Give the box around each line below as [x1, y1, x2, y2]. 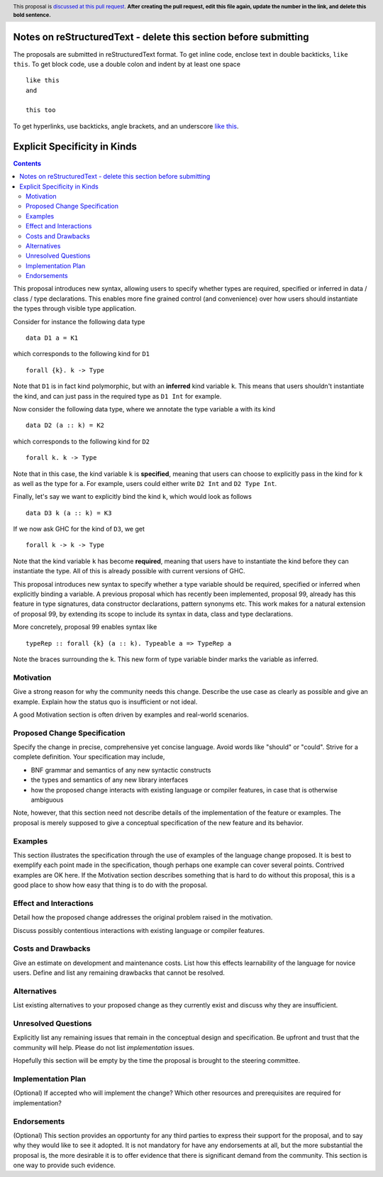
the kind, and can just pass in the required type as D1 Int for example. [13, 392, 222, 400]
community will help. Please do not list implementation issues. [13, 1043, 195, 1051]
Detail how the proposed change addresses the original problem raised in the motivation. [13, 913, 273, 922]
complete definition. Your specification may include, [13, 753, 165, 761]
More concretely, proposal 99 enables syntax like [13, 623, 157, 631]
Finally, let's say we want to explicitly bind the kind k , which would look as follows [13, 492, 252, 501]
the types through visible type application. [13, 304, 137, 313]
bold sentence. [13, 11, 51, 18]
